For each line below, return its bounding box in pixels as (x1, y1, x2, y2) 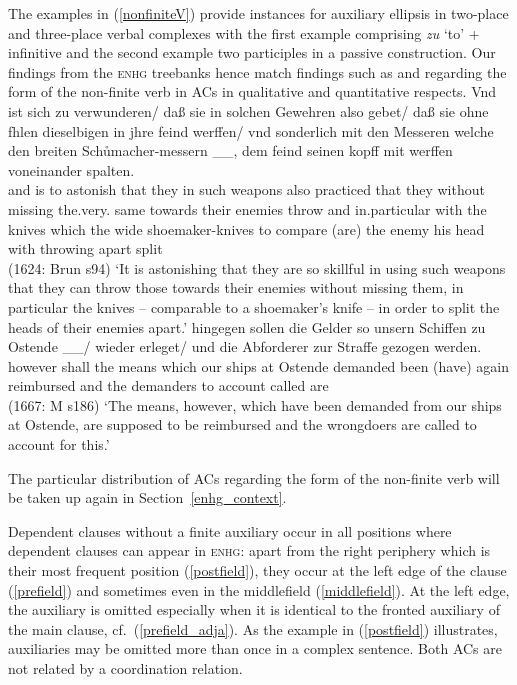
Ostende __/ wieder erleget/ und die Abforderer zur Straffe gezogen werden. (8, 336, 482, 357)
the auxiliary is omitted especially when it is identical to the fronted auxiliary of (8, 599, 500, 620)
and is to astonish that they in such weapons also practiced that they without (8, 179, 485, 200)
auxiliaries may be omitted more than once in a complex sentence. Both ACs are (8, 638, 502, 659)
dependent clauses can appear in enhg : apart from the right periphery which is (8, 540, 491, 561)
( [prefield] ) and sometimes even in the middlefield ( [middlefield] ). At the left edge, (8, 579, 510, 600)
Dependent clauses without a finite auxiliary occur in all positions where (8, 520, 452, 541)
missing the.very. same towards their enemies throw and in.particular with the (8, 198, 487, 219)
